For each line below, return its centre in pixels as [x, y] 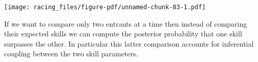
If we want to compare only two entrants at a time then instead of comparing [126, 23]
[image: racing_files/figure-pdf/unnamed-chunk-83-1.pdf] [105, 7]
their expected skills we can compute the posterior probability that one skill [123, 34]
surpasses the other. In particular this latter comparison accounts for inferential [129, 43]
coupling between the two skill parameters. [71, 54]
